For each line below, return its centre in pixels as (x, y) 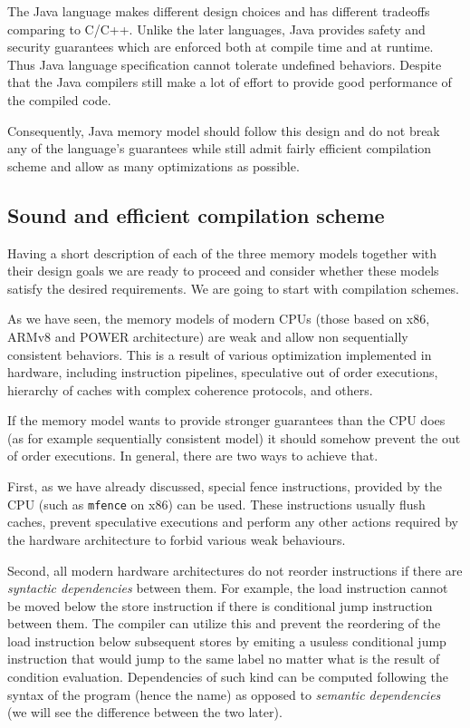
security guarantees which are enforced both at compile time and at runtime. (221, 47)
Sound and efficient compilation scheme (196, 214)
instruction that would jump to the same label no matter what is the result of (224, 659)
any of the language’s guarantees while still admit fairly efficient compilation (220, 148)
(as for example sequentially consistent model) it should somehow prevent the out (234, 437)
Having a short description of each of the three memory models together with (222, 252)
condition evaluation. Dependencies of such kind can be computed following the (228, 677)
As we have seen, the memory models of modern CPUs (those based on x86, (219, 319)
